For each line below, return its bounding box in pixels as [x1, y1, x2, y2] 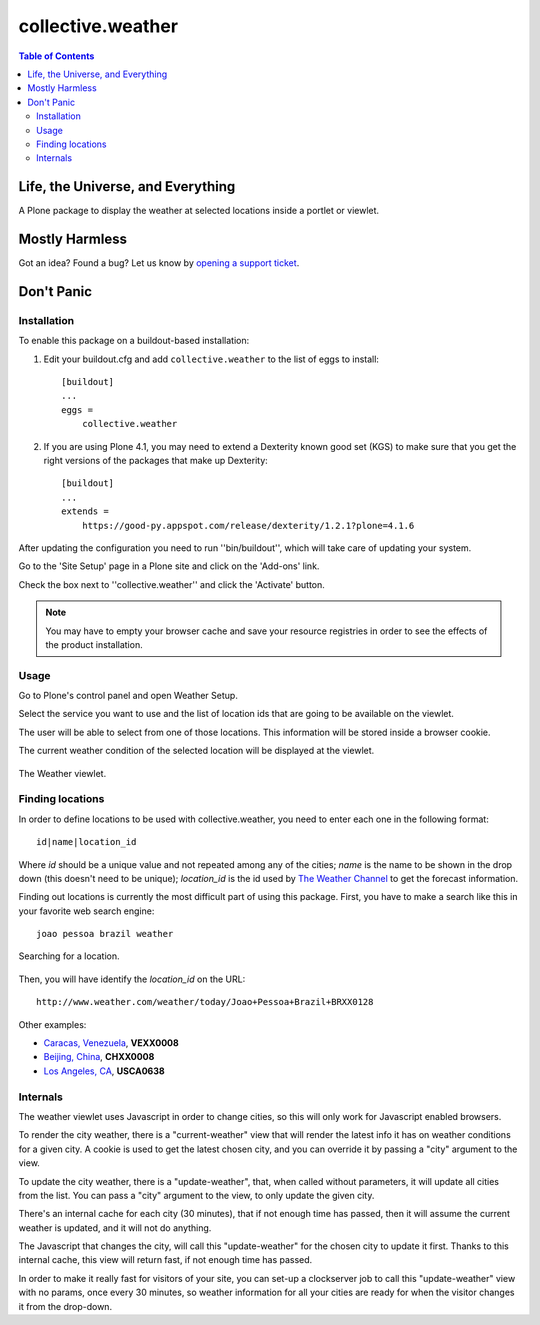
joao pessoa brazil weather [36, 928, 174, 940]
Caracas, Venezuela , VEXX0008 [43, 1037, 179, 1049]
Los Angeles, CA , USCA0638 [43, 1065, 165, 1077]
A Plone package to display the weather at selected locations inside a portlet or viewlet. [18, 205, 380, 217]
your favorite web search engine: [18, 905, 155, 917]
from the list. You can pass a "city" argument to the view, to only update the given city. [18, 1189, 375, 1201]
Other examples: [18, 1018, 87, 1030]
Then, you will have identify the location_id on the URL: [18, 973, 246, 985]
